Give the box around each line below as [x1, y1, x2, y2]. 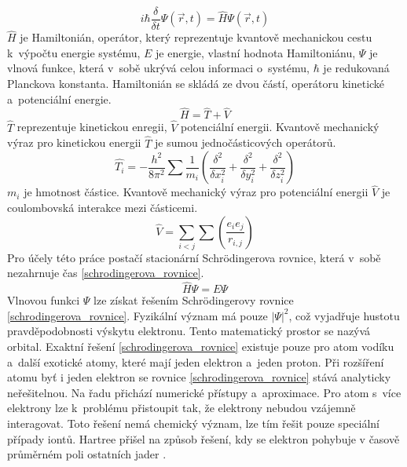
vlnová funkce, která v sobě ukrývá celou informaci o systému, [7, 60, 310, 76]
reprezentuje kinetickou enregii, [16, 119, 167, 135]
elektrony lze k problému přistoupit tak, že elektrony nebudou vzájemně [7, 400, 356, 416]
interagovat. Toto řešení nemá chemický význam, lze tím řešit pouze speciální [7, 414, 379, 431]
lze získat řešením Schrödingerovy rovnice [93, 292, 294, 308]
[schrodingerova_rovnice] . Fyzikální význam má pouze [7, 307, 268, 323]
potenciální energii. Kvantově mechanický [181, 119, 379, 135]
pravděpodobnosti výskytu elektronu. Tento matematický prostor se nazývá [7, 323, 371, 339]
